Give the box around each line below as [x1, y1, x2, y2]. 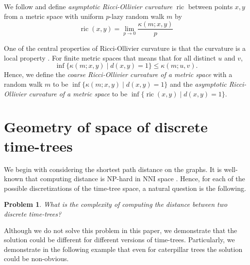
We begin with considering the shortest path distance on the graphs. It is [4, 164, 222, 174]
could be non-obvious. [4, 253, 69, 264]
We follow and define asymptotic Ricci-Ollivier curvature [4, 1, 172, 11]
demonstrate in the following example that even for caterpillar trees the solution [4, 244, 243, 254]
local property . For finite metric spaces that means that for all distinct [4, 52, 216, 62]
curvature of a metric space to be [29, 88, 128, 98]
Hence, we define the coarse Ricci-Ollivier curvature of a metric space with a [4, 69, 233, 79]
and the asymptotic [169, 79, 227, 89]
